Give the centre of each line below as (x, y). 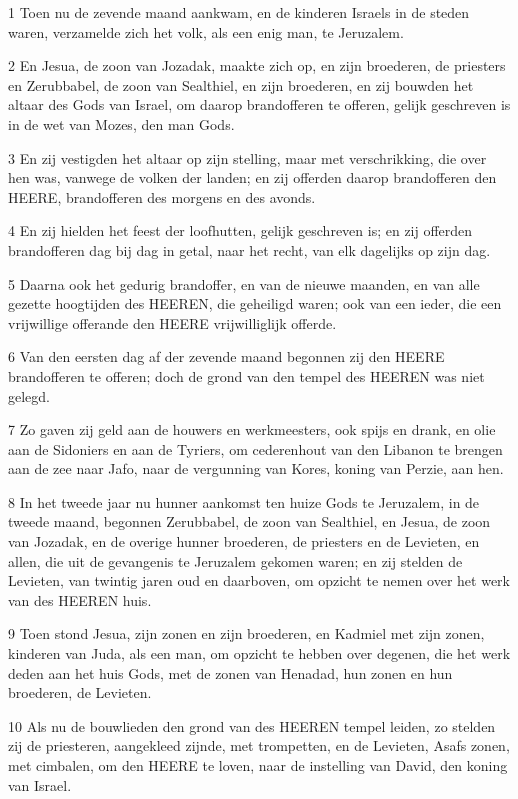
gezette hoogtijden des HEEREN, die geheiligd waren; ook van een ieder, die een (255, 303)
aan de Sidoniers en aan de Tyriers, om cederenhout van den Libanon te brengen (255, 448)
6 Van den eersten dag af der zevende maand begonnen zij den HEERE (226, 356)
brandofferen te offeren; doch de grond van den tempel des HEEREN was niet (246, 375)
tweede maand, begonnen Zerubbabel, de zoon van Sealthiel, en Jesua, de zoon (249, 521)
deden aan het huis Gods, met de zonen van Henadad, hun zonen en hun (230, 672)
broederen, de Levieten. (80, 692)
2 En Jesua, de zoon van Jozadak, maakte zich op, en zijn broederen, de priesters (257, 65)
